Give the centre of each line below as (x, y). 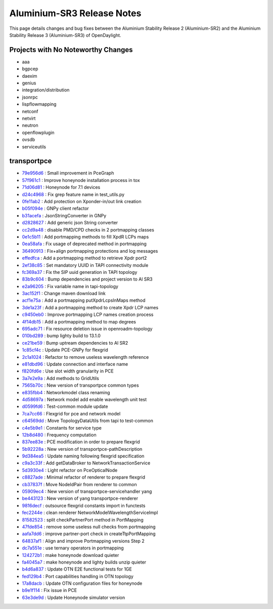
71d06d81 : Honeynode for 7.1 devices (61, 188)
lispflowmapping (39, 104)
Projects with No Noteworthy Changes (71, 50)
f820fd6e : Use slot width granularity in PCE (68, 371)
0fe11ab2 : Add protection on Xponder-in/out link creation (82, 201)
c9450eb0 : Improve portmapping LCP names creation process (88, 315)
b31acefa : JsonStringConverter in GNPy (64, 215)
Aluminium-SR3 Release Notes (75, 13)
